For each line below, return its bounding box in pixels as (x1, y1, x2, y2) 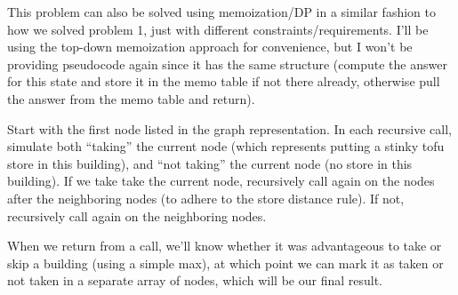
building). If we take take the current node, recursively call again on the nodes (7, 171, 435, 190)
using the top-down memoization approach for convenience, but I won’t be (7, 37, 413, 56)
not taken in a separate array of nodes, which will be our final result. (7, 271, 383, 290)
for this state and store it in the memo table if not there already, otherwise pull (7, 72, 440, 91)
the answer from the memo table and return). (7, 89, 255, 108)
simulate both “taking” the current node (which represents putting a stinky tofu (7, 137, 445, 155)
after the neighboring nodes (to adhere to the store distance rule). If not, (7, 188, 405, 207)
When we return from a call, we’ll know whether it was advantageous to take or (7, 236, 442, 255)
